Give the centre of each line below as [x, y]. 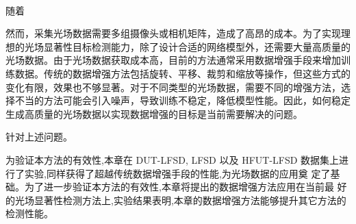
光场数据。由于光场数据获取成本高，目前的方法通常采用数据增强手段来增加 [173, 60]
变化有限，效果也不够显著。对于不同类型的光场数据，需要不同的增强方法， [173, 87]
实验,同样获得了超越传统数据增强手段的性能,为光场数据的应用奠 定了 [177, 173]
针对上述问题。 [39, 137]
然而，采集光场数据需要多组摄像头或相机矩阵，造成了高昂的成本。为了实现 [173, 33]
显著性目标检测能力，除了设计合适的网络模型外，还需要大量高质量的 [197, 46]
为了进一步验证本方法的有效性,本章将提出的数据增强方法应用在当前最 [179, 187]
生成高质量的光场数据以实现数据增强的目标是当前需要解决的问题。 [154, 113]
